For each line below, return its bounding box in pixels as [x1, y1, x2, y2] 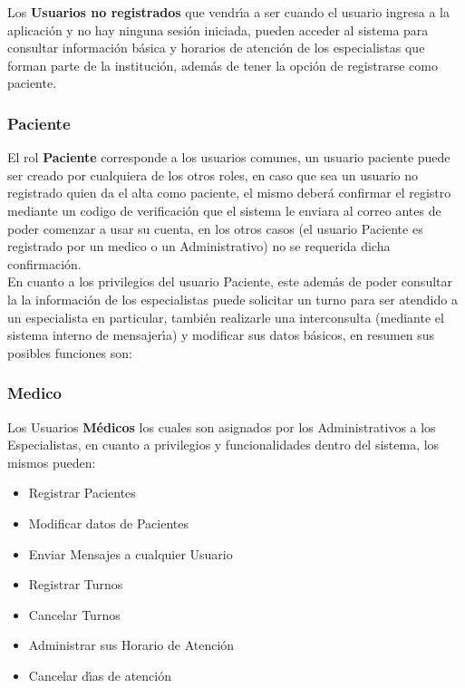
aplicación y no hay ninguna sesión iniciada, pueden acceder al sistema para [7, 20, 429, 39]
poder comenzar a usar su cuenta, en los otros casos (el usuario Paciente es [7, 218, 423, 237]
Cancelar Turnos [28, 605, 121, 624]
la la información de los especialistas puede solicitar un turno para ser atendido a [7, 289, 458, 308]
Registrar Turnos [28, 575, 123, 594]
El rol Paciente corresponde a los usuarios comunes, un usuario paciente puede [7, 148, 450, 167]
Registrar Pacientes [28, 483, 136, 502]
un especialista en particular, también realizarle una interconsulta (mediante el [7, 307, 444, 326]
